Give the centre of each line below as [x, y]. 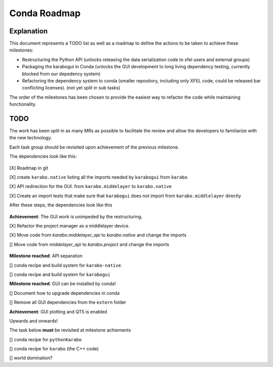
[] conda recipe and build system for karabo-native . [66, 265]
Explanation [29, 31]
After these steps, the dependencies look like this [61, 205]
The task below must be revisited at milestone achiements [70, 330]
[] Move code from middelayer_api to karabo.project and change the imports [89, 244]
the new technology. [31, 138]
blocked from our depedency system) [61, 74]
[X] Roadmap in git [29, 168]
